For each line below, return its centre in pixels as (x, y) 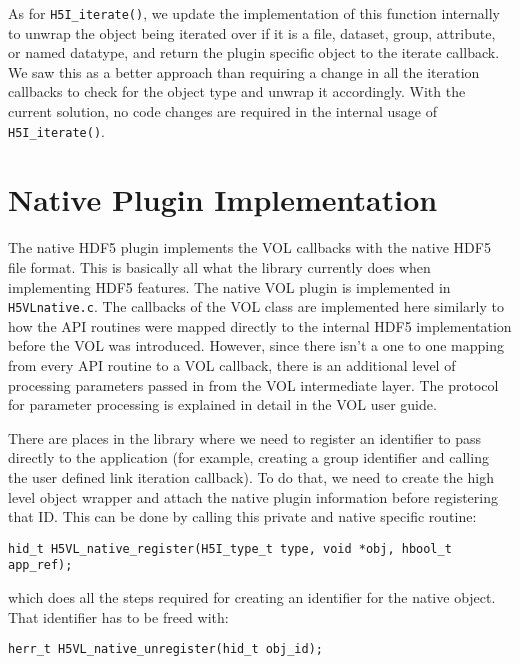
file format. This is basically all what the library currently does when (219, 267)
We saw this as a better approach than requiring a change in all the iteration (244, 71)
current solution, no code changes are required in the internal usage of (223, 111)
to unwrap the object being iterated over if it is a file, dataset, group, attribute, (252, 32)
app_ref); (40, 565)
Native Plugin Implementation (223, 199)
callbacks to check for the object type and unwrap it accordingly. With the (237, 91)
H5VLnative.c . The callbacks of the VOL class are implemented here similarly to (256, 306)
